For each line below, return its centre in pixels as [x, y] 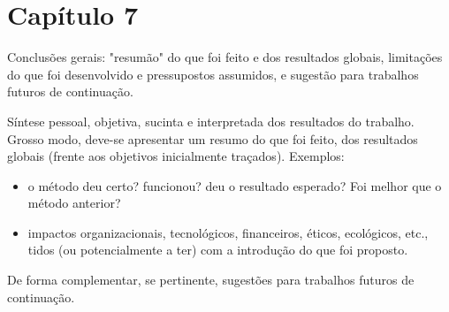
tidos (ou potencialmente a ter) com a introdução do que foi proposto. [218, 250]
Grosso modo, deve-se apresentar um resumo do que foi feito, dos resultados [213, 138]
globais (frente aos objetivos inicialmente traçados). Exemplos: [176, 156]
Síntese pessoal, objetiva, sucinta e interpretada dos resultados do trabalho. [211, 121]
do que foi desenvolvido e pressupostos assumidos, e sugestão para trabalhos [213, 74]
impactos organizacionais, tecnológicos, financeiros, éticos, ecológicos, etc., [228, 232]
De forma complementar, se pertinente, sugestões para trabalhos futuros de [211, 280]
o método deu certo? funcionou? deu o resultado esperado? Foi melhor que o [235, 185]
